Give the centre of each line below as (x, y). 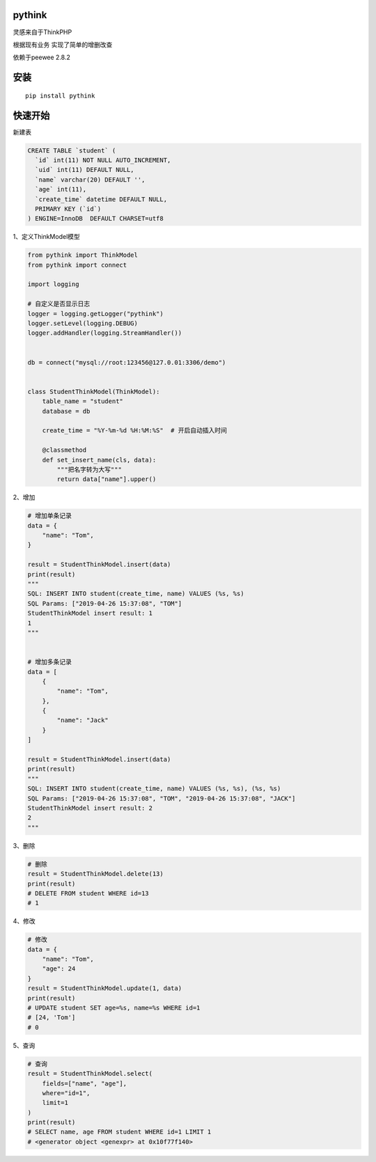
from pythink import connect (77, 265)
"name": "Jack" (83, 720)
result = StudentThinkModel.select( (90, 1074)
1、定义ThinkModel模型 (46, 237)
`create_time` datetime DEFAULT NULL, (101, 199)
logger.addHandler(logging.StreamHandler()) (105, 333)
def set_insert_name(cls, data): (99, 460)
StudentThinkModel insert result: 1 (90, 613)
